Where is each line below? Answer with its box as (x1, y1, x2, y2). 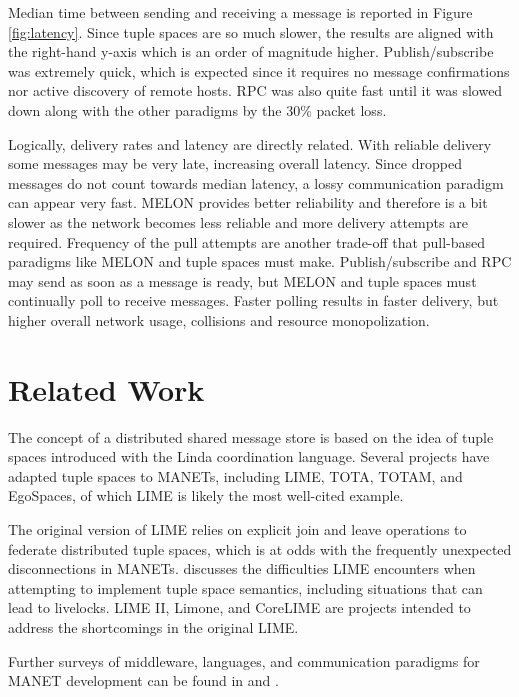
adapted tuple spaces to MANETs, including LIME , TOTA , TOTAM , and (8, 465, 463, 486)
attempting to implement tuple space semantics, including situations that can (8, 577, 483, 598)
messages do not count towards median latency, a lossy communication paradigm (8, 172, 504, 193)
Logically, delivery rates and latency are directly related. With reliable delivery (8, 133, 492, 154)
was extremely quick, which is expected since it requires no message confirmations (8, 60, 510, 81)
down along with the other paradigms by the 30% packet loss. (8, 99, 387, 120)
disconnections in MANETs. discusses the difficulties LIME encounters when (8, 558, 476, 579)
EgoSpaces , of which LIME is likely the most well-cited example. (8, 485, 404, 506)
